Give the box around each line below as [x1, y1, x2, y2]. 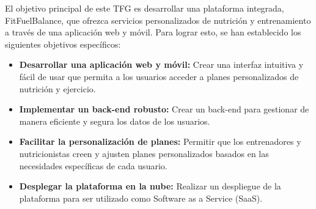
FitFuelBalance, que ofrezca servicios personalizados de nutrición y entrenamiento [5, 13, 311, 26]
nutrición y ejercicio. [19, 82, 96, 95]
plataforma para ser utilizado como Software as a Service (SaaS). [19, 191, 263, 204]
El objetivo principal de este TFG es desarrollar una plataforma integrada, [5, 2, 284, 14]
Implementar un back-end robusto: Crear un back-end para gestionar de [19, 103, 309, 116]
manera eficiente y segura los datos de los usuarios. [19, 114, 210, 127]
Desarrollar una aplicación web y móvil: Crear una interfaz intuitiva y [19, 58, 304, 71]
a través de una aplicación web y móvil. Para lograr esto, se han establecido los [5, 26, 301, 38]
